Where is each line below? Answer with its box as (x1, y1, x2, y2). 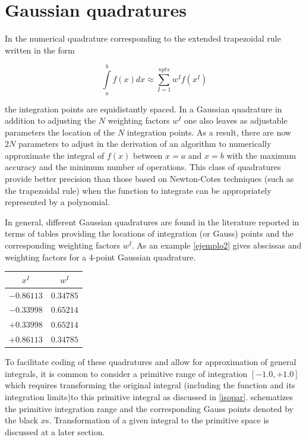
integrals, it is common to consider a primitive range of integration (5, 367, 248, 379)
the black (5, 414, 38, 426)
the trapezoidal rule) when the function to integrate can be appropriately (5, 184, 272, 196)
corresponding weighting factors (5, 239, 120, 252)
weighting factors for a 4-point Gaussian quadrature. (5, 250, 196, 263)
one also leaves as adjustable (184, 114, 288, 127)
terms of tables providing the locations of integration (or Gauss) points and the (5, 227, 294, 240)
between (133, 149, 163, 161)
